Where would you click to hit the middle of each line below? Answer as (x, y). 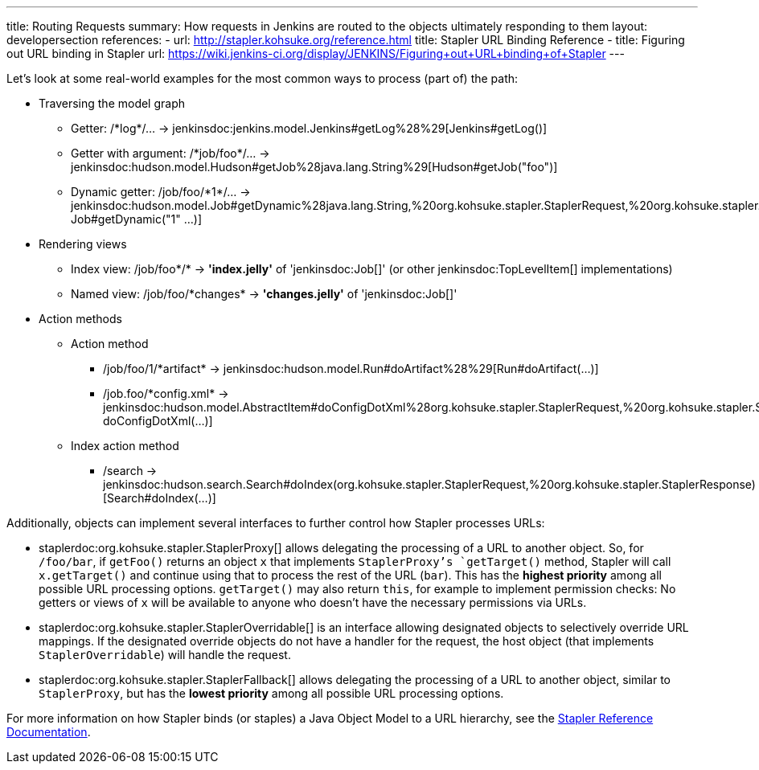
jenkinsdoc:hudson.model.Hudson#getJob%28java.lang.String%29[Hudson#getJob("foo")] (314, 167)
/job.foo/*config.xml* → (166, 393)
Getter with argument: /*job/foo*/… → (170, 153)
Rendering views (83, 244)
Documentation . (49, 732)
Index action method (125, 446)
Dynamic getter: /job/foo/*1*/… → (161, 192)
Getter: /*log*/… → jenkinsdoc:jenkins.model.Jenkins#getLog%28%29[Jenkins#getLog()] (309, 128)
